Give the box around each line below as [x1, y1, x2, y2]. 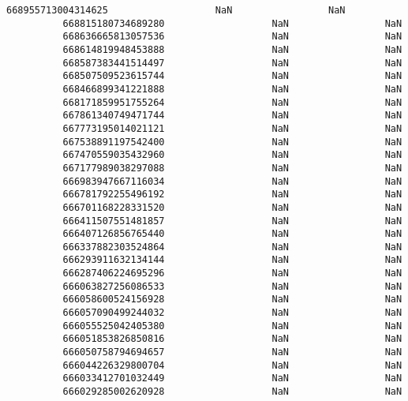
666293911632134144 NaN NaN [62, 254, 402, 266]
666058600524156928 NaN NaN [62, 294, 402, 305]
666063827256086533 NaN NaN [62, 280, 402, 292]
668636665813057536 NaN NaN [62, 31, 402, 43]
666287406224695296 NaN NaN [62, 268, 402, 279]
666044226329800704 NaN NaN [62, 359, 402, 371]
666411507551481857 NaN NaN [62, 215, 402, 227]
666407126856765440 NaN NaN [62, 228, 402, 240]
